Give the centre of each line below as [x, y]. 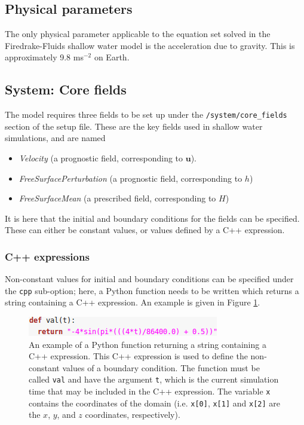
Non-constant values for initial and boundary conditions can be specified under [149, 279]
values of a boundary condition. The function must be [161, 367]
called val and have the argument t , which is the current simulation [154, 379]
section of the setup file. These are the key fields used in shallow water [134, 126]
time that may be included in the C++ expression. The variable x [150, 391]
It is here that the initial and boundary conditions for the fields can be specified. [152, 218]
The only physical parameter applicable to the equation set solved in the [138, 34]
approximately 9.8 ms [44, 57]
